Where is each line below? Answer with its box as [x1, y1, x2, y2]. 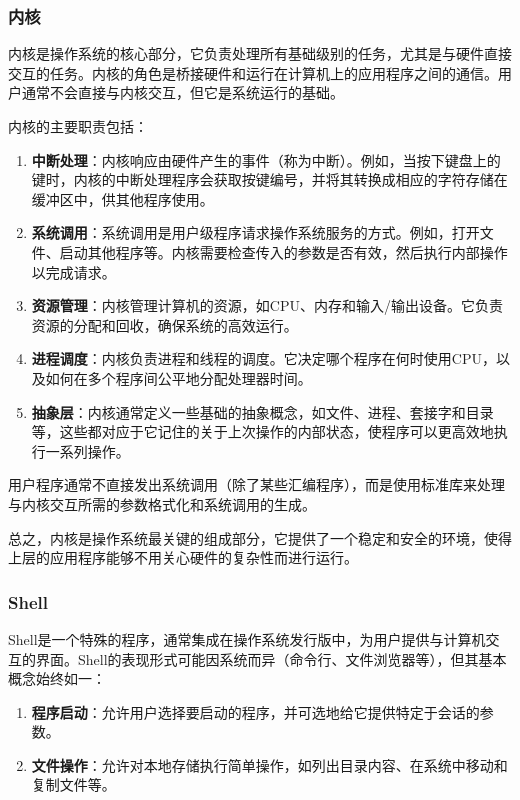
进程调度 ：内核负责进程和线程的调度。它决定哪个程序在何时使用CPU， [31, 348, 496, 369]
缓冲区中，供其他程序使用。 [31, 188, 214, 209]
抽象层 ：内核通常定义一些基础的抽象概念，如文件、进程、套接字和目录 [31, 401, 494, 422]
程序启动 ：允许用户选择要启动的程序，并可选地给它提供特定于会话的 [31, 701, 480, 722]
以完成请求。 [31, 261, 116, 282]
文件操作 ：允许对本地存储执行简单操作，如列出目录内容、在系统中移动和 [31, 754, 508, 775]
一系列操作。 [45, 440, 130, 461]
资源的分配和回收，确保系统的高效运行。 [31, 314, 298, 335]
